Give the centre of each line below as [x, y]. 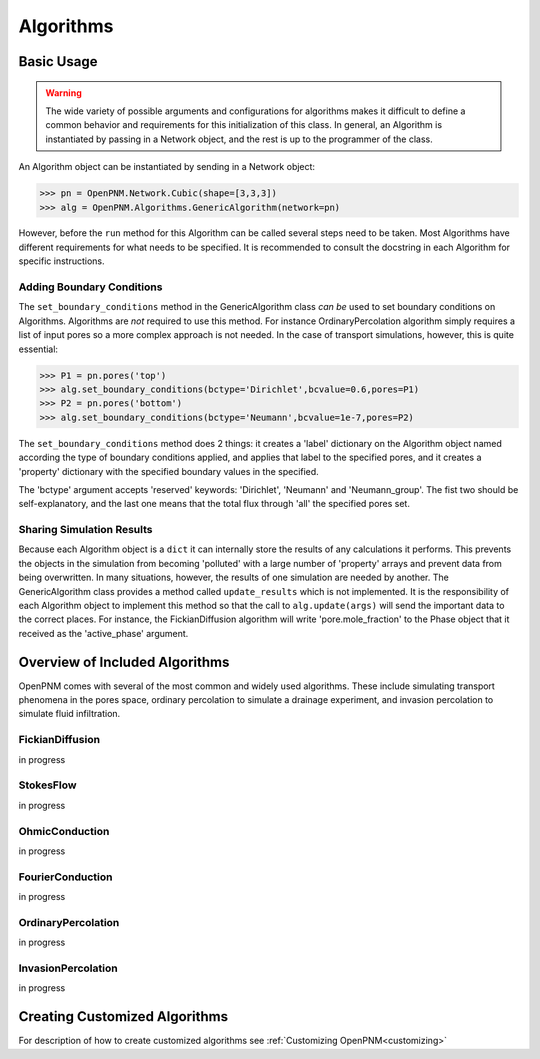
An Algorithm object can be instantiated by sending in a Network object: [166, 167]
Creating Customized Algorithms [123, 1016]
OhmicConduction [64, 831]
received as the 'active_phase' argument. [103, 633]
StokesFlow [47, 785]
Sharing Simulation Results [86, 530]
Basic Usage [58, 61]
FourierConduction [66, 877]
